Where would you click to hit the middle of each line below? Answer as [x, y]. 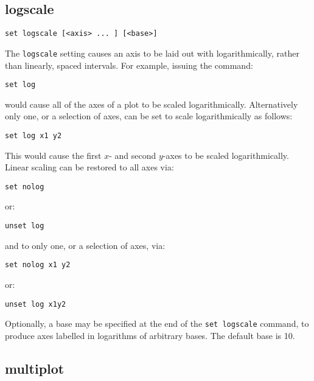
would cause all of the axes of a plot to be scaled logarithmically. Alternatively [152, 104]
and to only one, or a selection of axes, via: [85, 245]
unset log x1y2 [36, 304]
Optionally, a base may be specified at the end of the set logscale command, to [157, 323]
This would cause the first [53, 155]
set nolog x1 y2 [38, 265]
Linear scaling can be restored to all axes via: [89, 167]
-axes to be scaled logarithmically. [226, 155]
